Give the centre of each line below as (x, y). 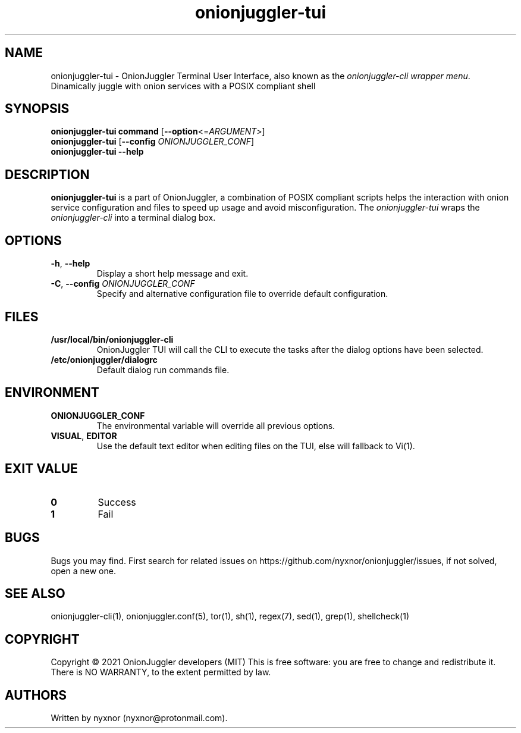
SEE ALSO (35, 593)
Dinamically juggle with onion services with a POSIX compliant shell (183, 86)
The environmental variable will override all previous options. (216, 425)
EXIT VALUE (41, 469)
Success (117, 502)
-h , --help (70, 264)
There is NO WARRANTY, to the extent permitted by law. (161, 672)
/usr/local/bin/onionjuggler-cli (112, 339)
